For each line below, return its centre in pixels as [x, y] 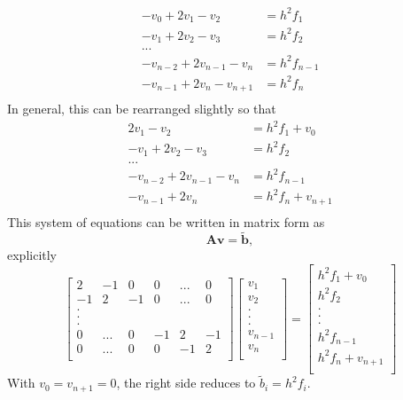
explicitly [32, 255]
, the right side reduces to [186, 383]
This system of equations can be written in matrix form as [166, 221]
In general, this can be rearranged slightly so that [142, 108]
